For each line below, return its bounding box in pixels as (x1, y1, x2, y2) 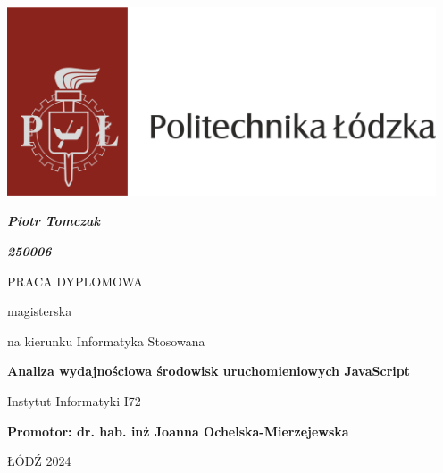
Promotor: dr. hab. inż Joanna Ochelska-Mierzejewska (7, 421, 349, 440)
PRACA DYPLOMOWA (7, 271, 143, 290)
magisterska (7, 302, 72, 320)
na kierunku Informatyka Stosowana (7, 331, 205, 350)
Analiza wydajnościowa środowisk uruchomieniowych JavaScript (7, 361, 410, 380)
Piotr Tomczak (7, 212, 100, 230)
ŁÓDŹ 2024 (7, 452, 71, 470)
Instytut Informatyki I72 (7, 392, 141, 411)
